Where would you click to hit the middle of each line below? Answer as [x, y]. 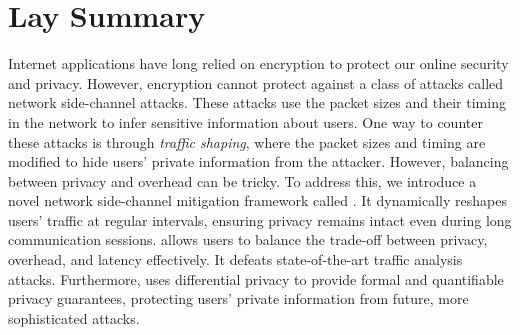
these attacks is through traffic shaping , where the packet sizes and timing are [247, 141]
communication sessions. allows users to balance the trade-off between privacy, [248, 239]
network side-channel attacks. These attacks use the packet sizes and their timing [257, 102]
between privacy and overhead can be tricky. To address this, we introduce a [242, 180]
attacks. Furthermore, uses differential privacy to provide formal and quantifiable [256, 278]
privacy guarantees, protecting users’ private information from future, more [238, 298]
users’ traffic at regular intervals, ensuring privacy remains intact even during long [260, 219]
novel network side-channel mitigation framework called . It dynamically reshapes [257, 200]
